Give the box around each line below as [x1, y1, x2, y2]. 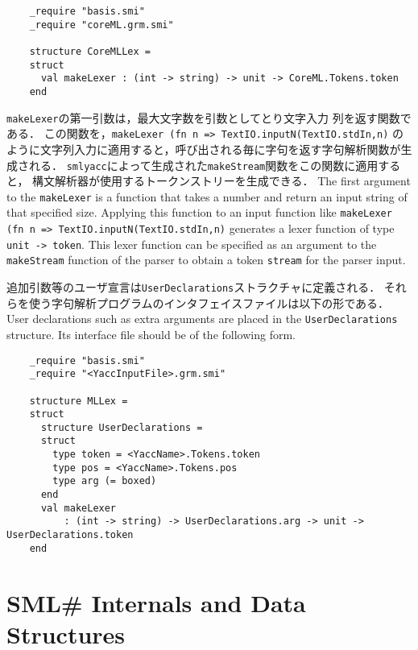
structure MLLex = [29, 395, 128, 407]
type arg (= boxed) [52, 475, 157, 487]
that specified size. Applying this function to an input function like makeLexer [6, 204, 392, 221]
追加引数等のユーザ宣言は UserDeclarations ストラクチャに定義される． [6, 279, 381, 296]
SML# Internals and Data [6, 586, 306, 619]
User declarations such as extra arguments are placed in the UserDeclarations [6, 310, 398, 327]
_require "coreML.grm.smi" [29, 19, 174, 31]
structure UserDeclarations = [40, 421, 203, 433]
